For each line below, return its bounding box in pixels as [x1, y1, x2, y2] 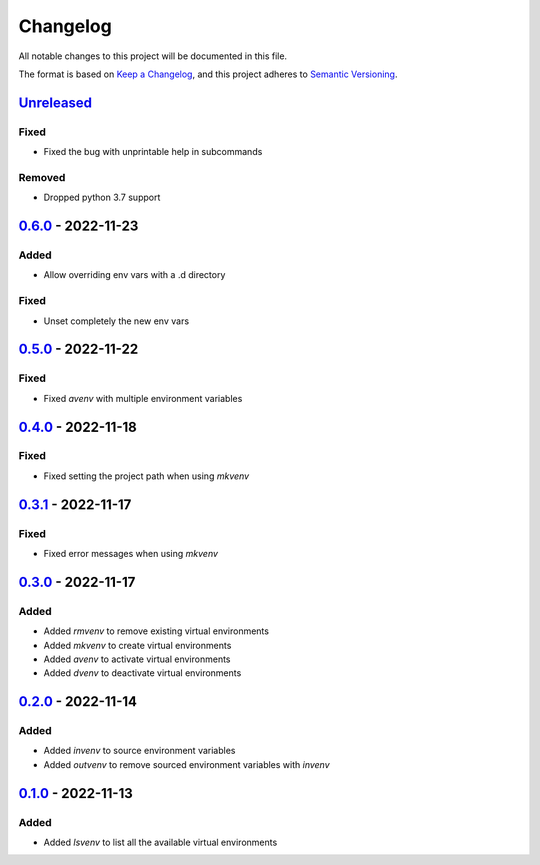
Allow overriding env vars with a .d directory [43, 269, 226, 281]
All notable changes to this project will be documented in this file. [18, 50, 288, 62]
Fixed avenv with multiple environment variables [43, 392, 243, 404]
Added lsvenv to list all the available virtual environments [43, 836, 278, 849]
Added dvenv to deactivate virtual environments [43, 667, 242, 679]
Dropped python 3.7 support [43, 191, 161, 204]
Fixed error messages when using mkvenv [43, 548, 219, 559]
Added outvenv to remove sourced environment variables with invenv [43, 758, 330, 770]
